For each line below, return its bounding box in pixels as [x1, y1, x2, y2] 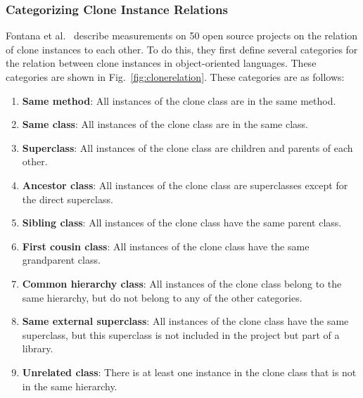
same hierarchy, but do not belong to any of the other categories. [22, 290, 302, 304]
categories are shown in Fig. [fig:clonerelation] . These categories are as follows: [6, 70, 345, 84]
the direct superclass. [22, 191, 113, 206]
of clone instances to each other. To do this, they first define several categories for [6, 41, 358, 56]
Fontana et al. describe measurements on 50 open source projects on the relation [6, 28, 358, 43]
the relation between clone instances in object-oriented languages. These [6, 56, 317, 70]
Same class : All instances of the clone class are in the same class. [22, 117, 308, 131]
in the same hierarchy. [22, 378, 117, 393]
